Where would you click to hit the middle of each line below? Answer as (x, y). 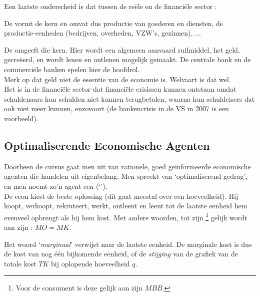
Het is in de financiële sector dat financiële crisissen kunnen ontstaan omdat (120, 89)
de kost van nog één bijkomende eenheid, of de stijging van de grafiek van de (121, 254)
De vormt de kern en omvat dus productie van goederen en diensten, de (113, 23)
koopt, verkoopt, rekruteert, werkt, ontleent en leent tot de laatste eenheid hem (126, 206)
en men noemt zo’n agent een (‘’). (56, 186)
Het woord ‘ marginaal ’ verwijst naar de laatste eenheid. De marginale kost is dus (128, 244)
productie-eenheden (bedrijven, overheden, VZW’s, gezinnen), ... (102, 33)
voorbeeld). (21, 118)
